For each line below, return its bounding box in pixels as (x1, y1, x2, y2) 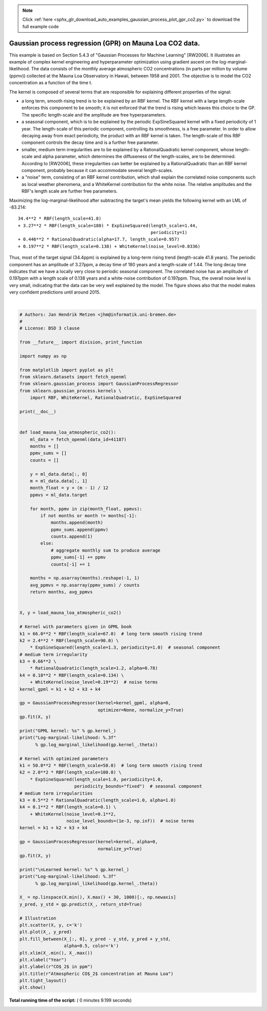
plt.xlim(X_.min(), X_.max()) (19, 950, 93, 955)
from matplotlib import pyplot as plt (19, 367, 114, 373)
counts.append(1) (50, 534, 93, 539)
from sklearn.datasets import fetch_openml (19, 374, 127, 380)
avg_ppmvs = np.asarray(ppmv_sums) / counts (30, 582, 140, 588)
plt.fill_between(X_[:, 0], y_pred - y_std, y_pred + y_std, (19, 936, 171, 942)
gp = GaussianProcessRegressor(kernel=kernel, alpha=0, (19, 839, 158, 845)
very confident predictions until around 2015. (9, 289, 101, 295)
